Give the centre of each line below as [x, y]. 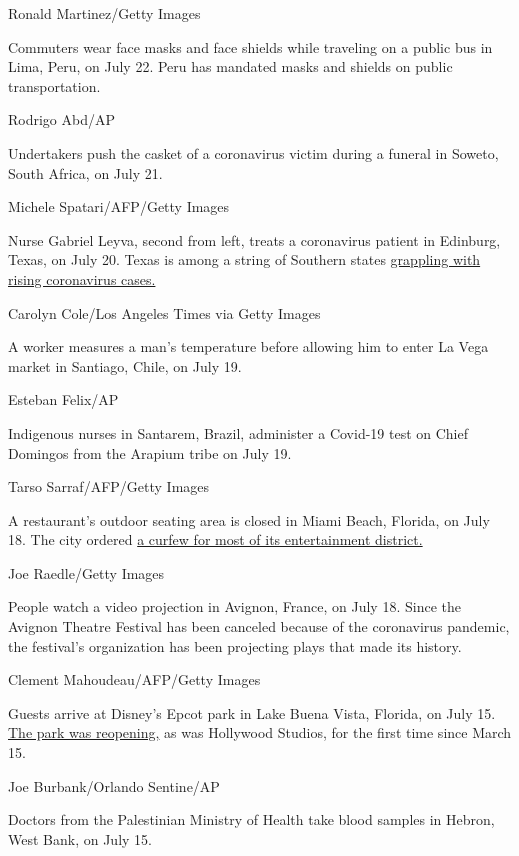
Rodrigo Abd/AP [62, 119]
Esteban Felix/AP [63, 399]
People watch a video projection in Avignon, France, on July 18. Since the [234, 606]
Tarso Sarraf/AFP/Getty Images [109, 486]
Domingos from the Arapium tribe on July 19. [150, 452]
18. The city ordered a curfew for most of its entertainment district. [215, 539]
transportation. [54, 85]
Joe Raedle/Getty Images [86, 572]
